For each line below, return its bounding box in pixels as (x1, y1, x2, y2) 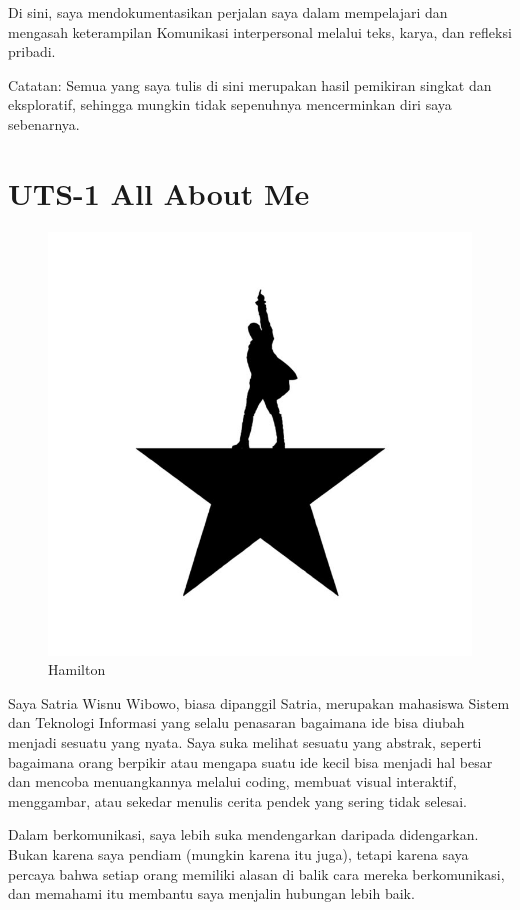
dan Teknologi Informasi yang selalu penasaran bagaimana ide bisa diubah (8, 712, 465, 733)
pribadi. (8, 41, 56, 62)
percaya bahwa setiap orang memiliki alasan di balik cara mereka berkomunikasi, (8, 863, 505, 884)
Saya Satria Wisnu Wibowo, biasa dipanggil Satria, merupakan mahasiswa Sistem (8, 692, 510, 713)
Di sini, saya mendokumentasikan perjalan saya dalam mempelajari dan (8, 2, 448, 22)
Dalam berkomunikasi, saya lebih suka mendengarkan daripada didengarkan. (8, 824, 479, 845)
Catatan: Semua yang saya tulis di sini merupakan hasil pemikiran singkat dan (8, 74, 492, 95)
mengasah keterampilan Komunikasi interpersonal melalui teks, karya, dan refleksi (8, 21, 512, 42)
